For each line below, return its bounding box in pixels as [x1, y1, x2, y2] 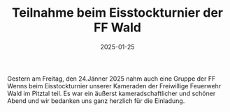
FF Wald [93, 19, 142, 35]
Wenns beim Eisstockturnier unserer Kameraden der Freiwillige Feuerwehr [7, 81, 222, 90]
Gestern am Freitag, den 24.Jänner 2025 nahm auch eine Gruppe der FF [7, 74, 216, 83]
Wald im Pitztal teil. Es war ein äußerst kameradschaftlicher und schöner [7, 89, 216, 97]
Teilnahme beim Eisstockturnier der [11, 5, 224, 21]
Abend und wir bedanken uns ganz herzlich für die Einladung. [7, 96, 185, 105]
